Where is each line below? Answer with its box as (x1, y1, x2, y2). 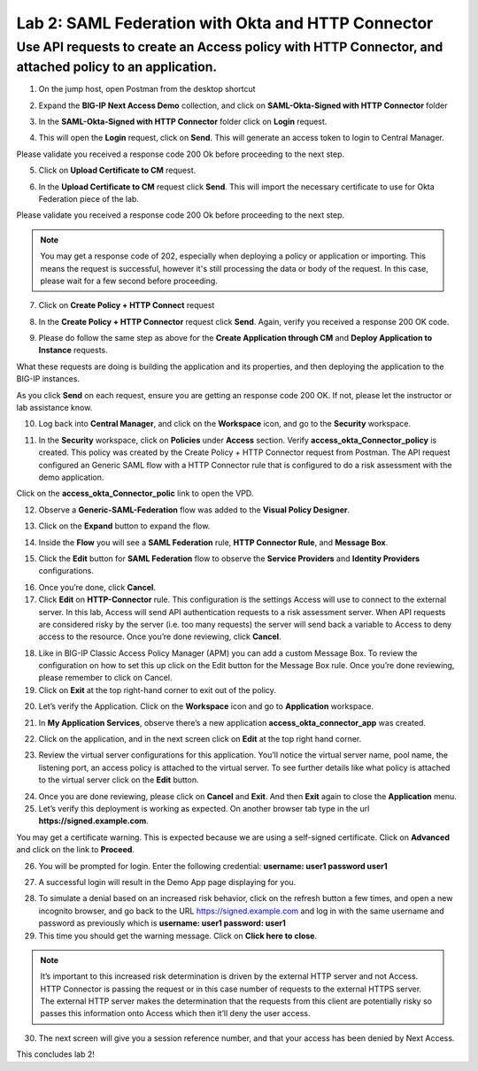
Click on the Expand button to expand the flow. (38, 520, 211, 531)
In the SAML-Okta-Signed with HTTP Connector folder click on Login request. (38, 116, 328, 127)
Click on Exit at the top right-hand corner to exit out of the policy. (38, 684, 276, 695)
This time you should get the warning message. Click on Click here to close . (38, 930, 318, 941)
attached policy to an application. (16, 58, 218, 75)
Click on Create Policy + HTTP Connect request (38, 300, 215, 311)
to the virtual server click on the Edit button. (38, 774, 199, 785)
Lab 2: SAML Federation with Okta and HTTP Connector (16, 13, 434, 33)
